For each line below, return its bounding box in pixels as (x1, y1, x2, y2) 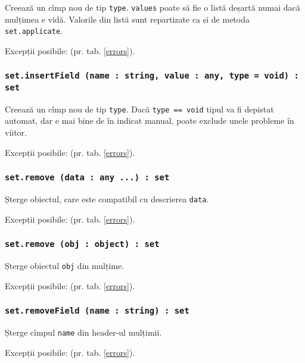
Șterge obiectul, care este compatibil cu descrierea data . (5, 192, 209, 205)
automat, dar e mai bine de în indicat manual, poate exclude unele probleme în (5, 114, 294, 127)
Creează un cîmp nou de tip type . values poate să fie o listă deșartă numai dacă (5, 1, 300, 13)
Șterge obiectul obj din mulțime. (5, 259, 125, 272)
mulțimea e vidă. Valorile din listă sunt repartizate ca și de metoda (5, 12, 250, 25)
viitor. (5, 126, 27, 139)
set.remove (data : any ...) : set (5, 173, 170, 183)
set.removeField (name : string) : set (5, 306, 189, 316)
